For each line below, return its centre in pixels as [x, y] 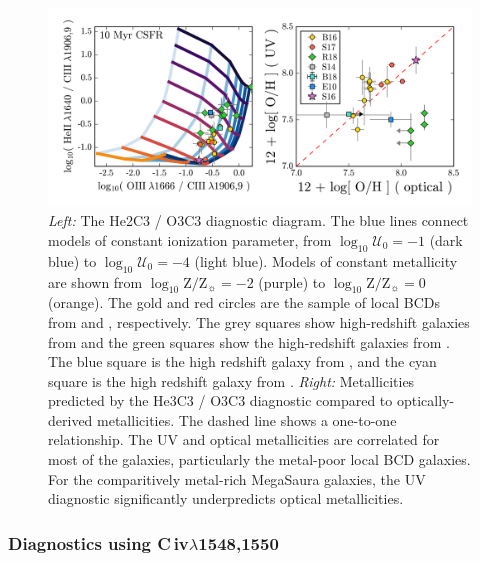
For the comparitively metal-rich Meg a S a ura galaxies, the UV [237, 478]
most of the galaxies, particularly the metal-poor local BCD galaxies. [259, 459]
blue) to [72, 260]
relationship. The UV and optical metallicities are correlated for [244, 439]
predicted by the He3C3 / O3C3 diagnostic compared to [220, 400]
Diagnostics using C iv [98, 542]
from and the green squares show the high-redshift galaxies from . [249, 341]
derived [70, 419]
